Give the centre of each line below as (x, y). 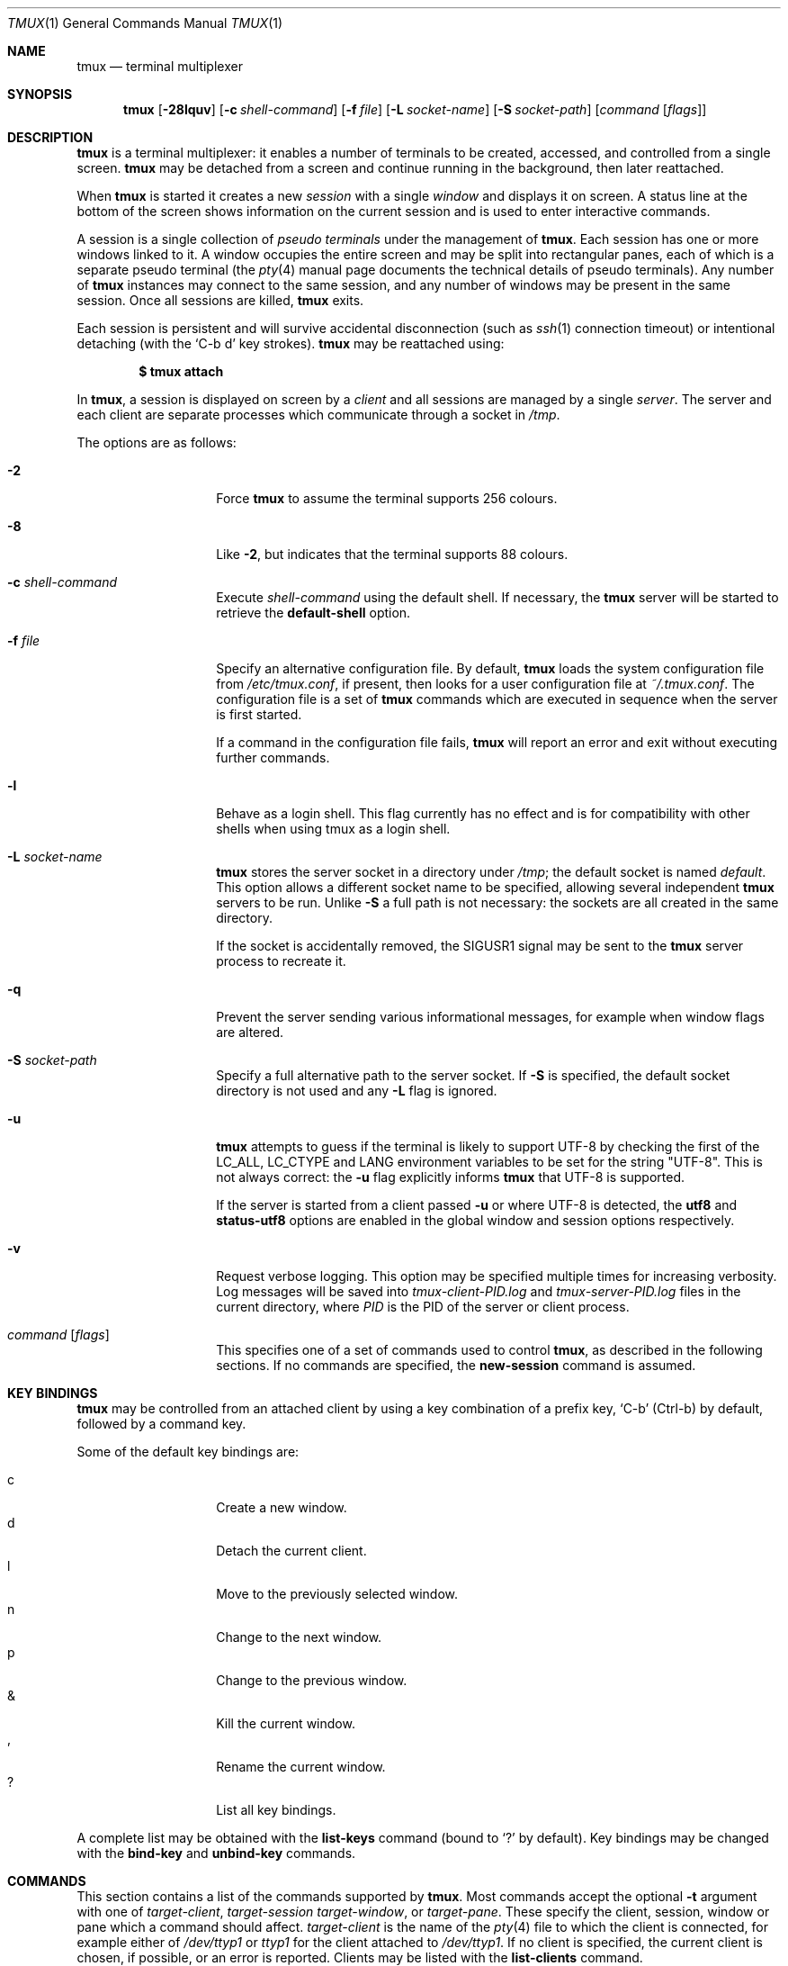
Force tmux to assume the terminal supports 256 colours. (387, 498)
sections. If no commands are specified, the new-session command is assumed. (456, 1365)
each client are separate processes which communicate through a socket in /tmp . (318, 415)
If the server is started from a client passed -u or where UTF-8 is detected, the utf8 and (477, 1205)
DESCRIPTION (50, 137)
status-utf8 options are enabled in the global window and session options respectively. (475, 1220)
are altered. (250, 1032)
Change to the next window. (299, 1637)
